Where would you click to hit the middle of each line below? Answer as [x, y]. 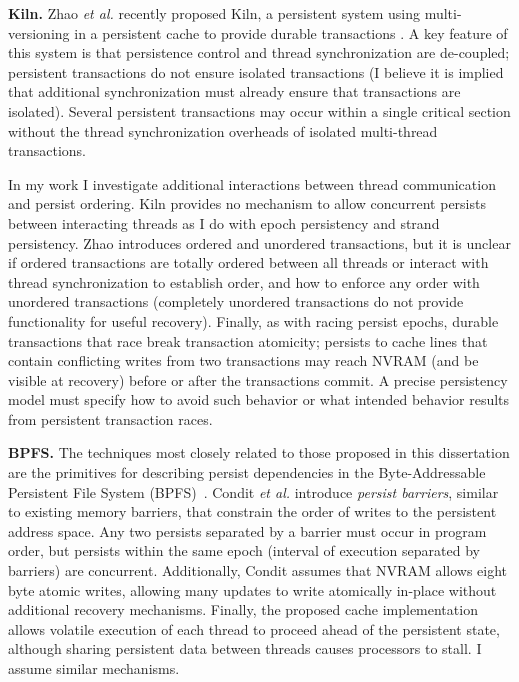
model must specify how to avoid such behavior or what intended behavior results [259, 399]
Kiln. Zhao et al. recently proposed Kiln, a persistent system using [214, 13]
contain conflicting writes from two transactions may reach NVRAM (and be [243, 360]
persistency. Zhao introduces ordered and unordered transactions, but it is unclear [259, 242]
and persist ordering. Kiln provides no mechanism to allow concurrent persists [247, 203]
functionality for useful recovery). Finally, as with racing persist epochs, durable [253, 320]
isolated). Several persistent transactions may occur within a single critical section [259, 110]
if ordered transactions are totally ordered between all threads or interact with [248, 262]
